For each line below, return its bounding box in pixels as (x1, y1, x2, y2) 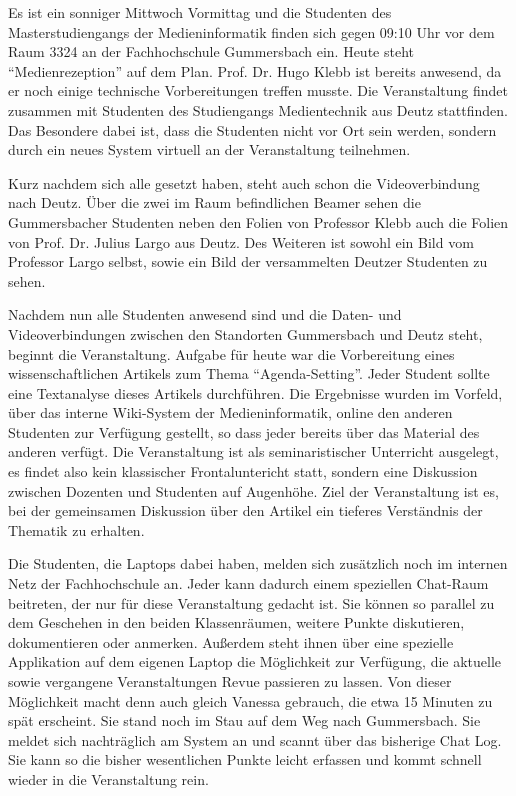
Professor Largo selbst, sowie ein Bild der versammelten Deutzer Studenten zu (8, 251, 488, 272)
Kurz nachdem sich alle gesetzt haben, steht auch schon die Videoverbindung (8, 172, 480, 193)
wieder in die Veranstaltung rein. (8, 768, 209, 789)
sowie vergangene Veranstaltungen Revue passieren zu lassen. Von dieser (8, 671, 452, 691)
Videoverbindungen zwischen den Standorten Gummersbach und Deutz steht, (8, 323, 483, 344)
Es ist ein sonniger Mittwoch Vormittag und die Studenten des (8, 2, 392, 22)
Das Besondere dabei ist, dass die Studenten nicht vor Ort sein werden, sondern (8, 119, 497, 140)
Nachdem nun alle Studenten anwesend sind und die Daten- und (8, 304, 402, 325)
